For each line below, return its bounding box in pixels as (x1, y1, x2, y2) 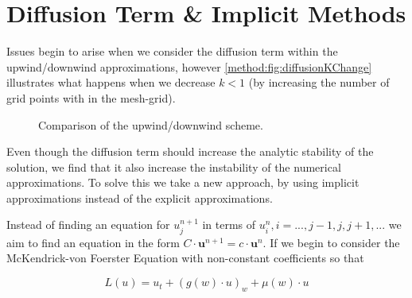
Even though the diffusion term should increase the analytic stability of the (6, 143, 374, 160)
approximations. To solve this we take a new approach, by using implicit (6, 174, 360, 191)
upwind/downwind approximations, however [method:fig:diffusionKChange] (6, 58, 372, 75)
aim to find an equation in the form (6, 234, 180, 250)
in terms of (202, 216, 256, 233)
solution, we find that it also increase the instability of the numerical (6, 158, 341, 175)
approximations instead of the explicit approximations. (6, 189, 273, 206)
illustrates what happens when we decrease (6, 74, 216, 91)
